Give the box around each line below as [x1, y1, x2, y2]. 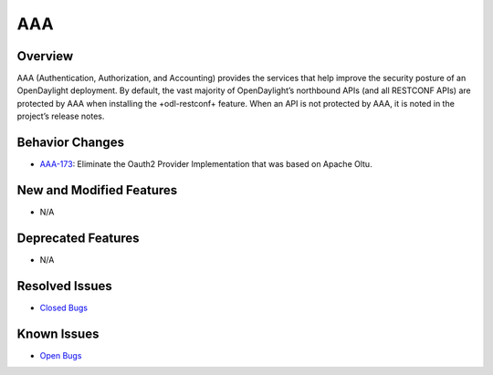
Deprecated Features [16, 230, 141, 245]
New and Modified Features [16, 182, 178, 198]
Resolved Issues [16, 278, 113, 294]
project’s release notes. [16, 110, 105, 122]
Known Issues [16, 326, 100, 341]
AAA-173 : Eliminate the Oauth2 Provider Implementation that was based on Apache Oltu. [39, 159, 373, 170]
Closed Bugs [39, 302, 89, 313]
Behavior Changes [16, 135, 125, 151]
